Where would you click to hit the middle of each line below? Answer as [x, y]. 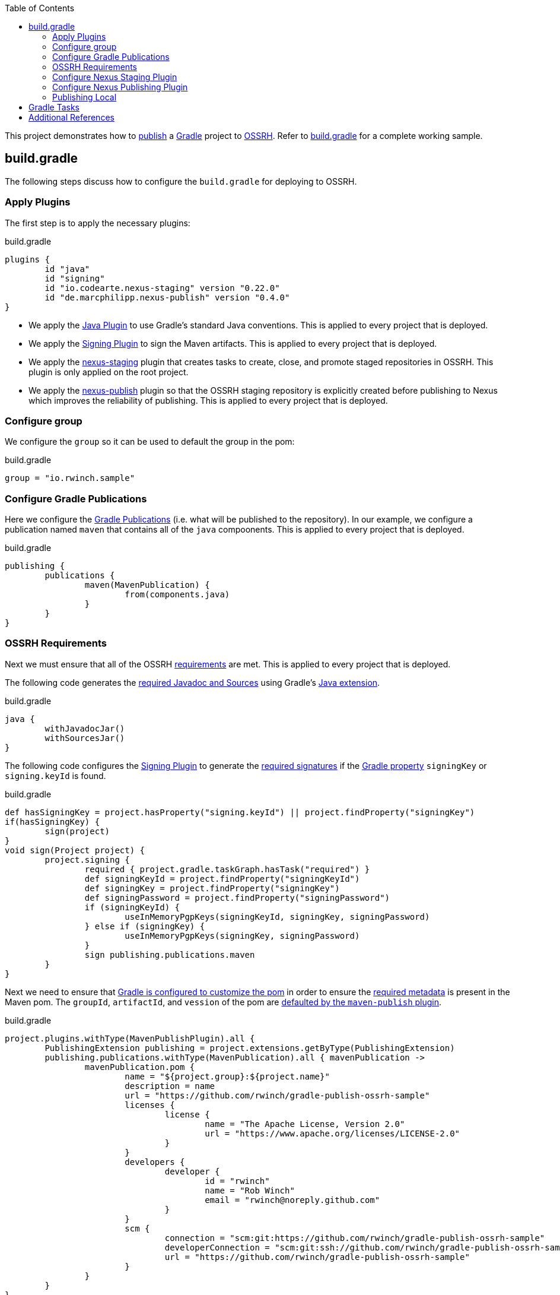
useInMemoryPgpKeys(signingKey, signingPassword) [242, 935]
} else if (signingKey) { [145, 926]
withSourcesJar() [85, 738]
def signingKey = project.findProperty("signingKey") [212, 888]
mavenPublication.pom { [140, 1067]
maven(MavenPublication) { [147, 585]
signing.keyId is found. [55, 775]
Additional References [71, 117]
